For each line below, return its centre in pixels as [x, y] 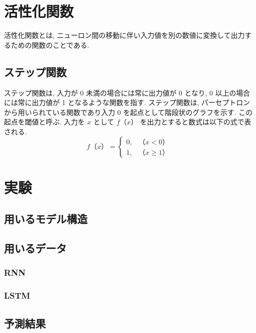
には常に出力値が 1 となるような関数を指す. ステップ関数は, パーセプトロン [127, 102]
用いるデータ [35, 248]
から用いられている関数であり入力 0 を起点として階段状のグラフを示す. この [128, 112]
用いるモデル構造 [46, 219]
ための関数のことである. [50, 45]
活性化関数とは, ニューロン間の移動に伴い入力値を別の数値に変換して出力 [125, 35]
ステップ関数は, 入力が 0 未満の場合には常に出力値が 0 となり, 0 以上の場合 [127, 92]
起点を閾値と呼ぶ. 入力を [44, 122]
